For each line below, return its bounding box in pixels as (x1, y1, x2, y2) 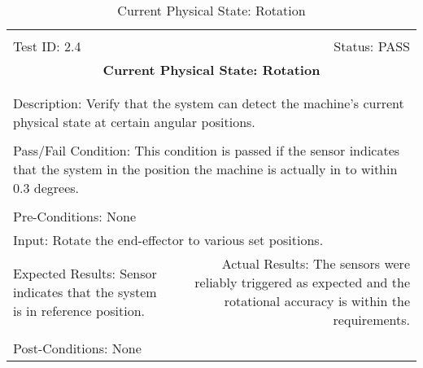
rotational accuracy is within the (224, 291, 410, 310)
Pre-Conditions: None (13, 207, 137, 226)
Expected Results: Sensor (13, 263, 157, 283)
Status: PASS (334, 37, 410, 55)
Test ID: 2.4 (13, 37, 81, 55)
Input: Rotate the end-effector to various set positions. (13, 230, 324, 249)
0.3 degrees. (13, 178, 80, 197)
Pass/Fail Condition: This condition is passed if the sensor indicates (13, 141, 400, 160)
